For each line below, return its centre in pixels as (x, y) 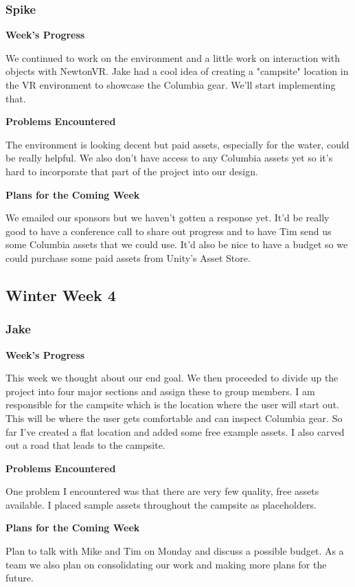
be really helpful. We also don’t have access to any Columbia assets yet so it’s (169, 158)
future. (20, 578)
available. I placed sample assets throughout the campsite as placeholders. (161, 504)
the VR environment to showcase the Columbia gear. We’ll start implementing (171, 85)
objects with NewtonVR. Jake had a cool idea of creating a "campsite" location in (177, 71)
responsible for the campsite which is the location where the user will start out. (172, 405)
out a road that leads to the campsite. (85, 445)
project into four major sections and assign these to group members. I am (160, 391)
